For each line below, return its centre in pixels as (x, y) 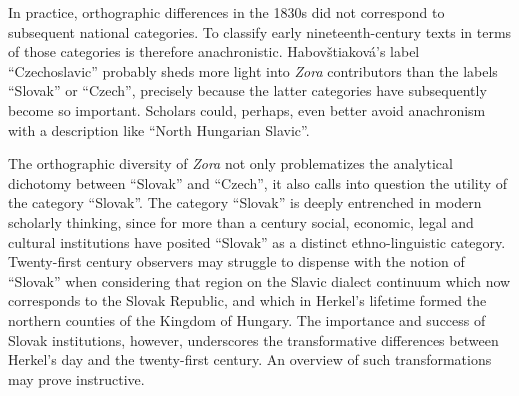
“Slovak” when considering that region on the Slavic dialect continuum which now (259, 280)
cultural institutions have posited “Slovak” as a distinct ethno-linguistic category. (257, 241)
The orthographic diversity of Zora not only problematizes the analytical (230, 163)
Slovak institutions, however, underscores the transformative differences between (253, 339)
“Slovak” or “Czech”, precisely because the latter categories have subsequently (247, 90)
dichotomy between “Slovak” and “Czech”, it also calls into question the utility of (258, 182)
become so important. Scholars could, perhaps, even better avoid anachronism (247, 109)
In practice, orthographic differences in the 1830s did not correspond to (226, 12)
